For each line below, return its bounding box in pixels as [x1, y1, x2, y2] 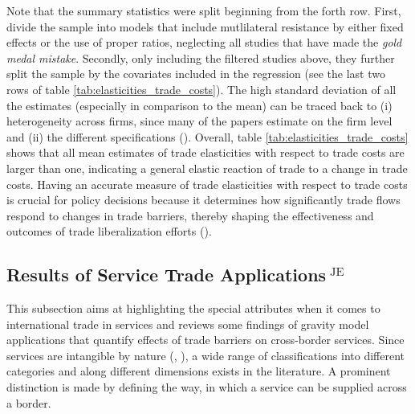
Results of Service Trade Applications [6, 262, 327, 287]
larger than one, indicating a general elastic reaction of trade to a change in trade [6, 159, 408, 176]
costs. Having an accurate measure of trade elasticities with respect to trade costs [6, 175, 408, 192]
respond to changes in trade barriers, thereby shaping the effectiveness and [6, 207, 374, 223]
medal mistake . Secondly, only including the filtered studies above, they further [6, 49, 395, 66]
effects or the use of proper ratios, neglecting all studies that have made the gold [6, 34, 402, 51]
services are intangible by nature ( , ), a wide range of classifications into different [6, 346, 405, 363]
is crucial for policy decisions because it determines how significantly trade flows [6, 191, 401, 208]
